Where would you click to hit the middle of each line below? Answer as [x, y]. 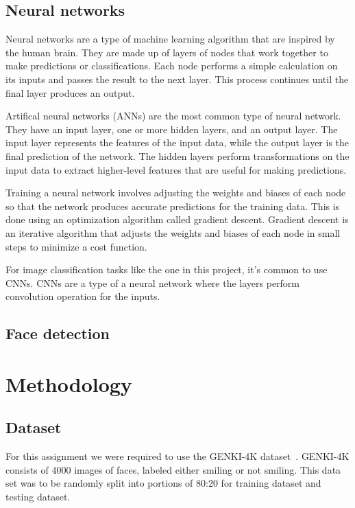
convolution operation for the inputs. [83, 296]
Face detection [58, 333]
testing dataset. [38, 497]
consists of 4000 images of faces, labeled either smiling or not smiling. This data [173, 469]
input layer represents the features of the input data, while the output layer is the [177, 142]
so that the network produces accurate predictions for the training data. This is [173, 206]
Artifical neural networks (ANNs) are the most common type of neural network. [173, 116]
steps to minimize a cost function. [76, 246]
